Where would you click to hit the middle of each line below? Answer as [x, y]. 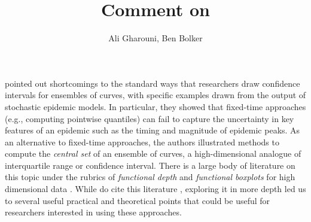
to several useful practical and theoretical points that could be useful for [138, 200]
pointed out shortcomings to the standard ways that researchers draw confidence [153, 83]
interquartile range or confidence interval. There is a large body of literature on [150, 165]
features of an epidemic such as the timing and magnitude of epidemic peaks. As [153, 130]
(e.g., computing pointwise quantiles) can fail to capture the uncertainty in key [150, 118]
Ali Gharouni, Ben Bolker [155, 38]
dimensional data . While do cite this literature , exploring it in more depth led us [155, 189]
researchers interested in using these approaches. [93, 212]
